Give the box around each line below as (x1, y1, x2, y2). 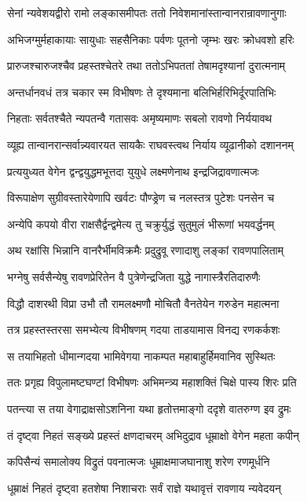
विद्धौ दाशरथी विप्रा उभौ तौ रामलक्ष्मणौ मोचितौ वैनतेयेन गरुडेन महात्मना (7, 295, 280, 311)
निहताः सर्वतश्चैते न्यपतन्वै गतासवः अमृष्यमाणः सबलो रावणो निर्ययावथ (7, 110, 272, 126)
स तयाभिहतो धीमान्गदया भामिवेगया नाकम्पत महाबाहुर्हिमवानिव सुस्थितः (7, 347, 276, 364)
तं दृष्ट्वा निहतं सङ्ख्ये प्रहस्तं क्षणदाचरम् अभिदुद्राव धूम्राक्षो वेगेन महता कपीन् (7, 427, 299, 443)
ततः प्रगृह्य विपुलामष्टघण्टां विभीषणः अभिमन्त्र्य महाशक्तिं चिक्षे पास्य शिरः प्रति (7, 374, 297, 390)
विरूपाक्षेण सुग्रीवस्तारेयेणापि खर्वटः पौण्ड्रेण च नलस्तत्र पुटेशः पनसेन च (7, 189, 275, 206)
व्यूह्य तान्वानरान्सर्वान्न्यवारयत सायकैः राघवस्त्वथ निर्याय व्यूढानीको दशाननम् (7, 136, 294, 152)
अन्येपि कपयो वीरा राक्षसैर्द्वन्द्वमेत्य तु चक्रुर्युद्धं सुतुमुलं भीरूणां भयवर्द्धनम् (7, 215, 275, 232)
